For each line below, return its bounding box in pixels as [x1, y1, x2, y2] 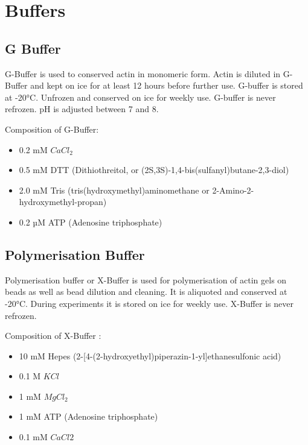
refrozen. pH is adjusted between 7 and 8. [5, 103, 159, 115]
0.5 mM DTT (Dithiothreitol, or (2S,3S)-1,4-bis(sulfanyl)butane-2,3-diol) [19, 163, 289, 176]
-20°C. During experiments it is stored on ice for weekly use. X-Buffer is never [5, 297, 294, 309]
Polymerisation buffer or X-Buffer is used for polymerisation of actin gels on [5, 273, 287, 286]
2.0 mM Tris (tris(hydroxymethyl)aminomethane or [19, 183, 210, 196]
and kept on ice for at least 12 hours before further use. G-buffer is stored [30, 79, 303, 92]
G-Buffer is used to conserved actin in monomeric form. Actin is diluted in [5, 67, 281, 80]
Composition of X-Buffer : [5, 329, 101, 342]
